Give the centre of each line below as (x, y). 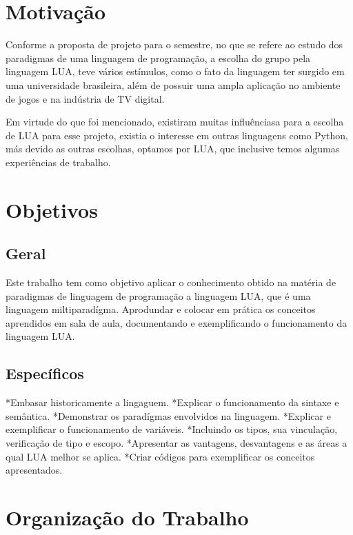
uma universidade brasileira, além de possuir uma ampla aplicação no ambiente (173, 84)
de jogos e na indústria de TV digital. (85, 98)
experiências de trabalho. (58, 162)
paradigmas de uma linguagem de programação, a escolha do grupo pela (158, 58)
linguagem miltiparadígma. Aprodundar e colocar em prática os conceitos (161, 309)
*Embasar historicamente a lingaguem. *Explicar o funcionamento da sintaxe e (172, 402)
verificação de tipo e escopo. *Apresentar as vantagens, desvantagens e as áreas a (176, 443)
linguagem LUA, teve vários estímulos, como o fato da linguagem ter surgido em (175, 71)
